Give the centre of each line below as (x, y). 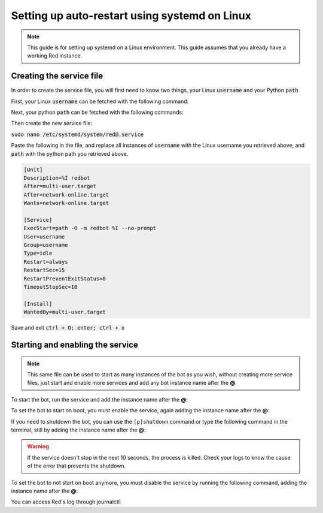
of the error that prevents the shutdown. (77, 466)
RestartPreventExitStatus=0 (65, 278)
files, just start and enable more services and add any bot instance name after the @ (131, 383)
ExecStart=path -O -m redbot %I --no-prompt (90, 228)
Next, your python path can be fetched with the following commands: (97, 112)
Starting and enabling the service (75, 345)
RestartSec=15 (44, 270)
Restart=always (46, 262)
